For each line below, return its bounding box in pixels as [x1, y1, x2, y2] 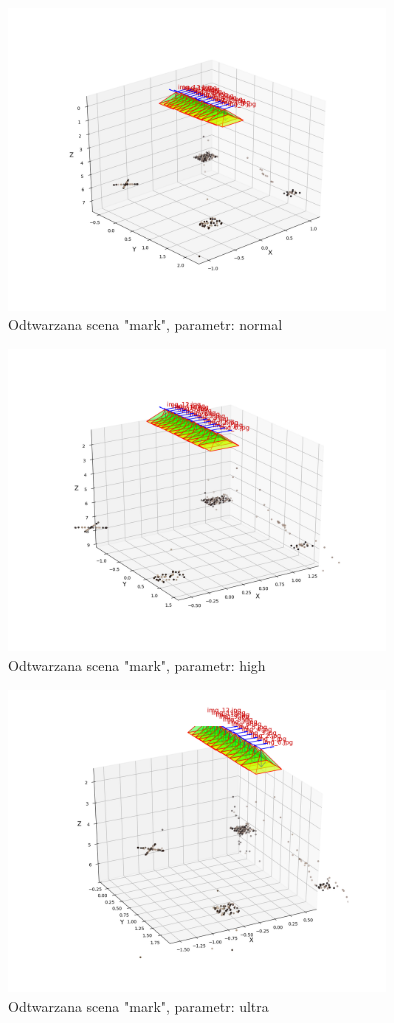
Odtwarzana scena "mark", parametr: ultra [8, 995, 269, 1016]
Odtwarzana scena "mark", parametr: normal [8, 314, 283, 335]
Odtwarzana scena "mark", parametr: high [8, 655, 266, 676]
